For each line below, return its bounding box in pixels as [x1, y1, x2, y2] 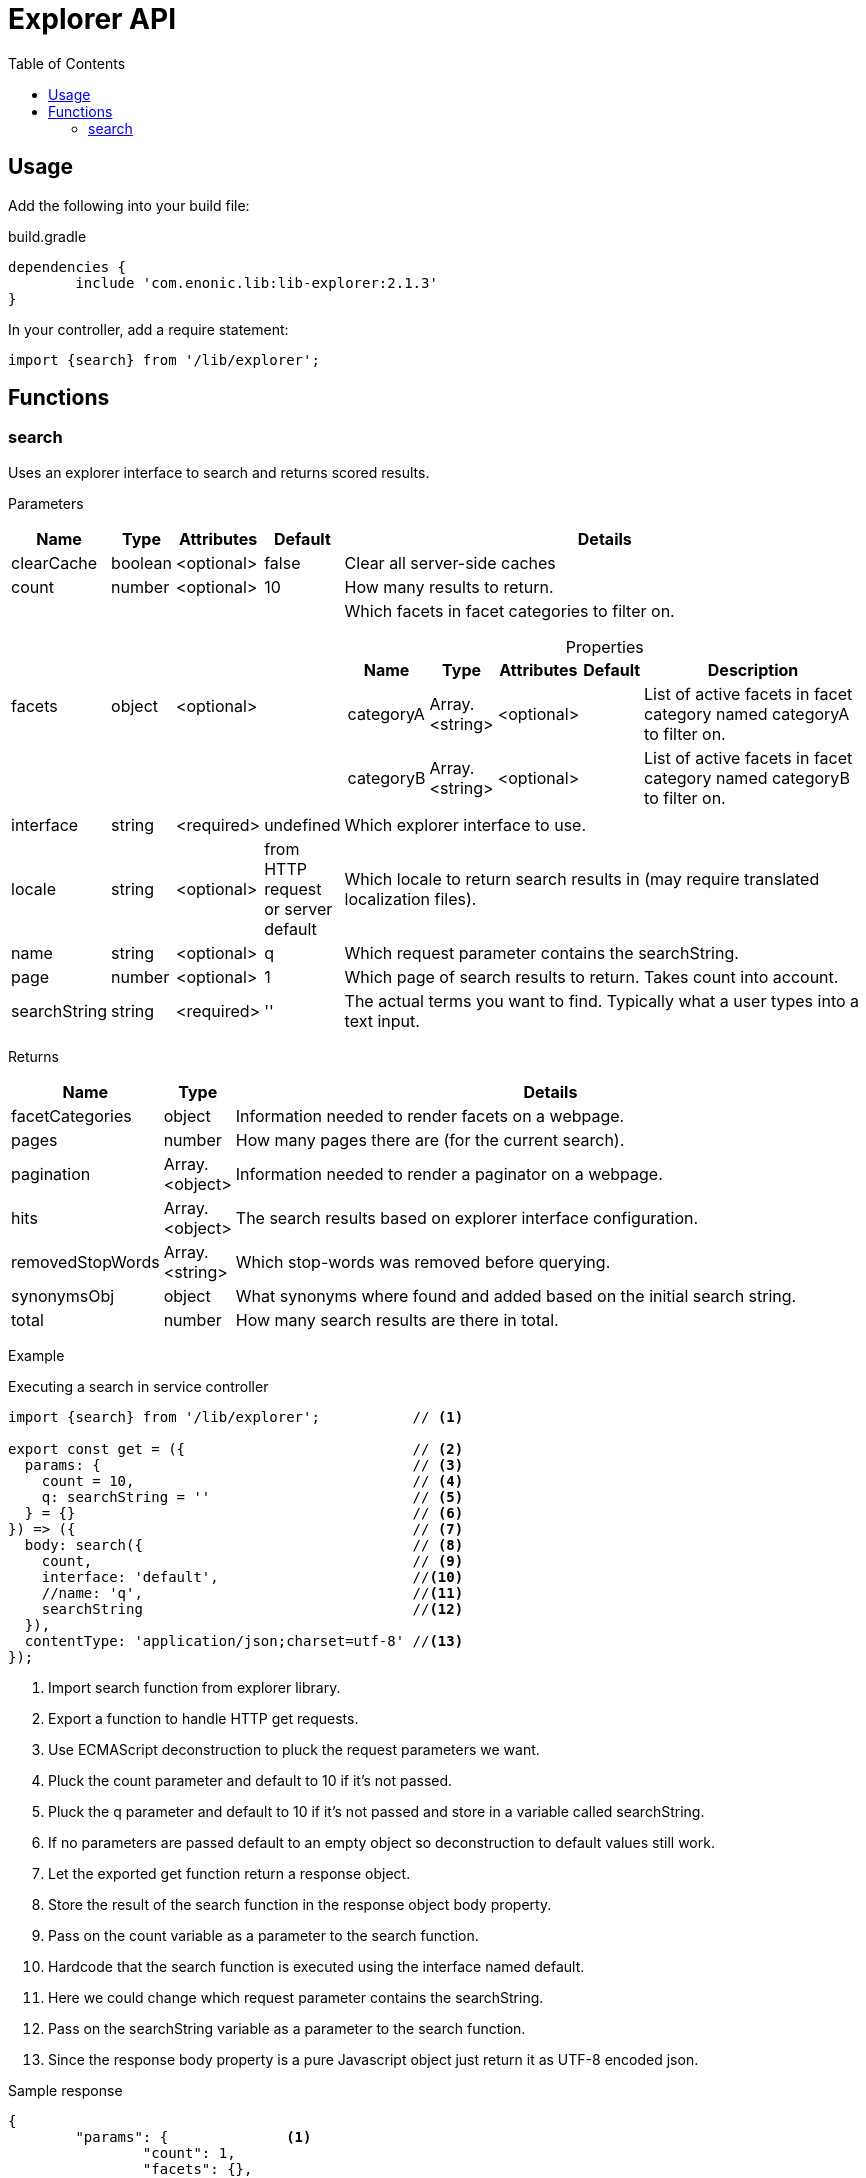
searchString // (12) [41, 1600, 464, 1617]
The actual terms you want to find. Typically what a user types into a [344, 990, 860, 1011]
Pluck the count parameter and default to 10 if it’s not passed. [48, 1771, 453, 1789]
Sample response [8, 2081, 123, 2099]
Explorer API [8, 2, 176, 36]
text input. [344, 1010, 420, 1031]
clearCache [11, 552, 98, 573]
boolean [111, 552, 172, 573]
